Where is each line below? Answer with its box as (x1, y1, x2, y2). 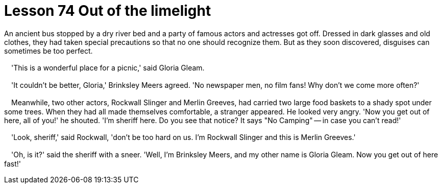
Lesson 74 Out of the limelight (4, 2, 211, 19)
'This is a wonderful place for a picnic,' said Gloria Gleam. (11, 63, 205, 72)
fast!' (4, 159, 21, 168)
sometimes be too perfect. (4, 46, 93, 55)
